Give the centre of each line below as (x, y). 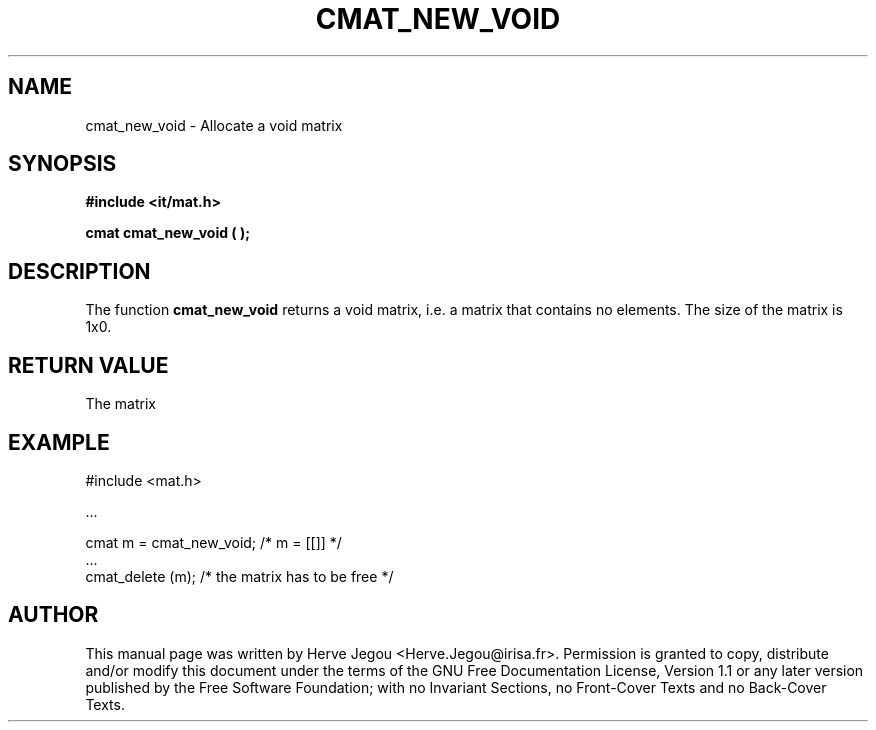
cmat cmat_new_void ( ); (168, 233)
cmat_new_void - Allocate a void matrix (214, 125)
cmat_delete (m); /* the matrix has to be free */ (239, 576)
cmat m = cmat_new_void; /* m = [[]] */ (213, 542)
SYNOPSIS (62, 164)
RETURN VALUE (88, 365)
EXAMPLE (59, 442)
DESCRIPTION (79, 271)
